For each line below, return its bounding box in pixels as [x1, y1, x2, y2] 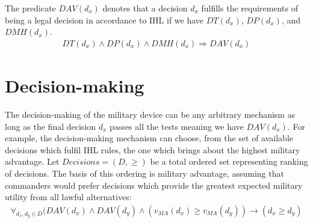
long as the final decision [5, 120, 96, 132]
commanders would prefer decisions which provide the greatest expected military [5, 179, 303, 191]
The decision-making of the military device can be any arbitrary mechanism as [5, 108, 296, 120]
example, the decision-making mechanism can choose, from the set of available [5, 132, 294, 144]
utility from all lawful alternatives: [5, 191, 132, 203]
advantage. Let [5, 155, 60, 168]
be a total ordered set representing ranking [150, 155, 308, 168]
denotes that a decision [102, 2, 188, 14]
